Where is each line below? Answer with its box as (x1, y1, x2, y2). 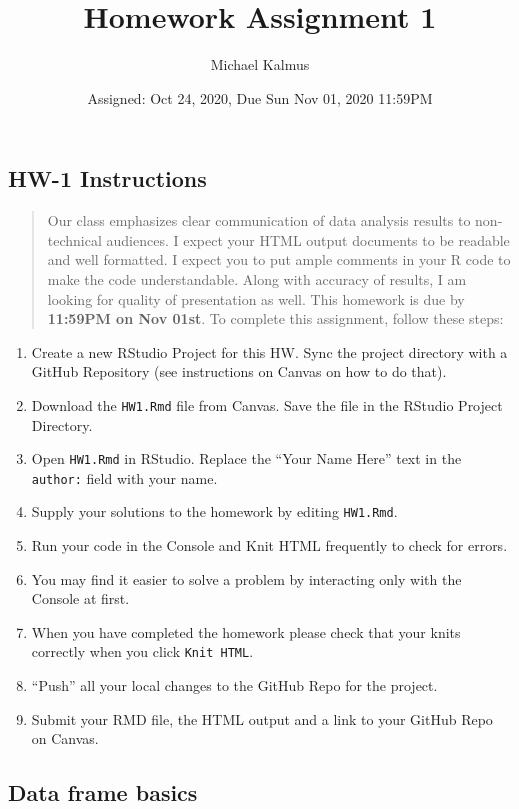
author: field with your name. (31, 467, 218, 488)
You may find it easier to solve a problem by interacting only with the (31, 568, 462, 589)
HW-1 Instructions (8, 163, 207, 194)
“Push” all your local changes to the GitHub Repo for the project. (31, 675, 438, 696)
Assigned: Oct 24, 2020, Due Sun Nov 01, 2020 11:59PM (87, 87, 433, 108)
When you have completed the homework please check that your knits (31, 621, 461, 642)
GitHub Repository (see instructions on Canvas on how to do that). (31, 361, 447, 382)
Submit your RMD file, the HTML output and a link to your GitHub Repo (31, 708, 493, 729)
